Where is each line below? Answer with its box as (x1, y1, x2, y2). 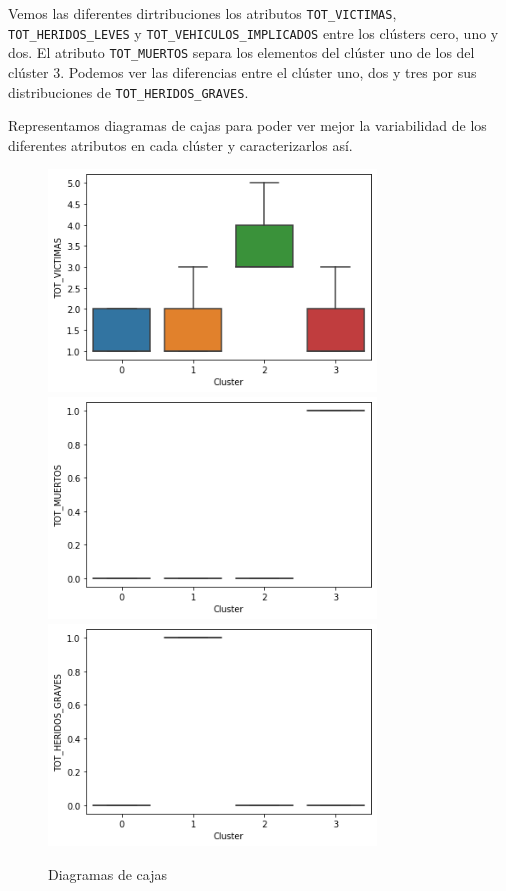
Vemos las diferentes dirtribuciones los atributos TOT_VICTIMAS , (8, 3, 397, 23)
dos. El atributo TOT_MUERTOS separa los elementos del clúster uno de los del (8, 42, 475, 63)
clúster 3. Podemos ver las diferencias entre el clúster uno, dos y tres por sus (8, 61, 477, 82)
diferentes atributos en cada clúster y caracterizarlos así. (8, 134, 353, 155)
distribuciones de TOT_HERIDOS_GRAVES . (8, 81, 249, 102)
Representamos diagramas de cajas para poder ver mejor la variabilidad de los (8, 115, 487, 136)
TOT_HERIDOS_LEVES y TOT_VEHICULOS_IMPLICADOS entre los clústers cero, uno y (8, 22, 499, 43)
